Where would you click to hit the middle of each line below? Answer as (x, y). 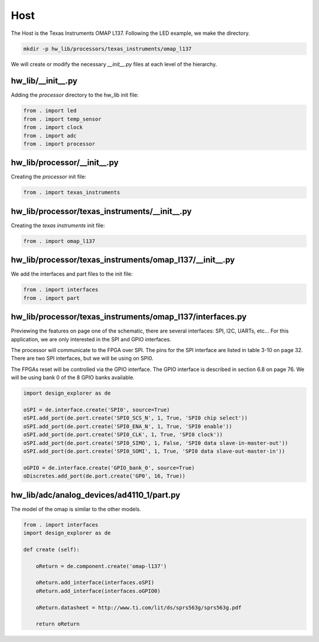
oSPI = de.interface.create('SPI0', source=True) (97, 410)
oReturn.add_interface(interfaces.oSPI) (95, 583)
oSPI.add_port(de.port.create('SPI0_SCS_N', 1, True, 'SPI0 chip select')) (136, 418)
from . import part (51, 298)
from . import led (50, 111)
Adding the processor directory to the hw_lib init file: (75, 95)
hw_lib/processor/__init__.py (65, 163)
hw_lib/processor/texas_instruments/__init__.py (101, 211)
